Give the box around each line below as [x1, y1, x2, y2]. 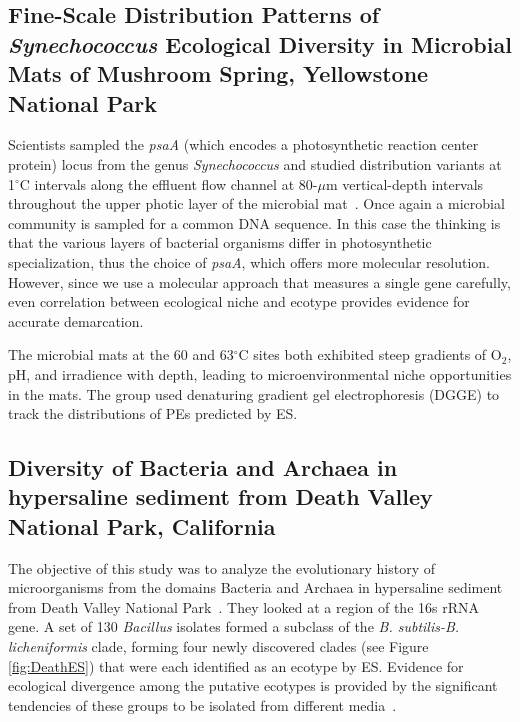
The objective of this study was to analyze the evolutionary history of [8, 557, 435, 578]
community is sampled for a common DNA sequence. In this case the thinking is [8, 212, 501, 233]
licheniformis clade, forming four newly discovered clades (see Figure [8, 636, 429, 657]
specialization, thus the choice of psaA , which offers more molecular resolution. [8, 251, 490, 272]
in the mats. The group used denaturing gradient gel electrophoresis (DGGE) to [8, 383, 500, 404]
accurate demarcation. [8, 310, 144, 331]
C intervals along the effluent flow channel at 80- [19, 173, 318, 194]
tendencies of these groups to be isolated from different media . [8, 694, 397, 715]
